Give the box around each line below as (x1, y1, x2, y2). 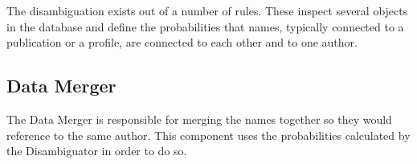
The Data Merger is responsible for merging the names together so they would (6, 110, 392, 127)
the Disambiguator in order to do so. (6, 142, 187, 159)
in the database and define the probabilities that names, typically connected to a (6, 18, 404, 35)
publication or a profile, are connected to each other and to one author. (6, 34, 358, 51)
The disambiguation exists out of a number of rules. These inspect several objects (6, 2, 408, 18)
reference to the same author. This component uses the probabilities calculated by (6, 126, 411, 143)
